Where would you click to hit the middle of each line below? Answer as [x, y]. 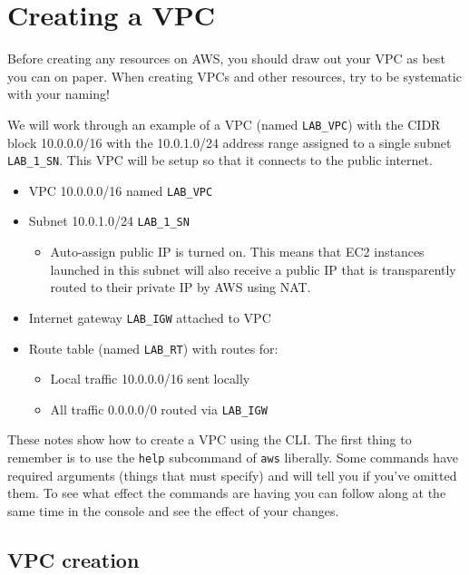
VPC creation [73, 559]
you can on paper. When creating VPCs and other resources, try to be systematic [234, 76]
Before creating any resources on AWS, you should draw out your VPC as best [226, 58]
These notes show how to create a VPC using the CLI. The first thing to [210, 439]
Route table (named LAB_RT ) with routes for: [153, 348]
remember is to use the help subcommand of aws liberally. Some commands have [233, 458]
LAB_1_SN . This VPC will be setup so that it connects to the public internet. [220, 160]
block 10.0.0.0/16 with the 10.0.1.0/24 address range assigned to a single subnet [230, 142]
